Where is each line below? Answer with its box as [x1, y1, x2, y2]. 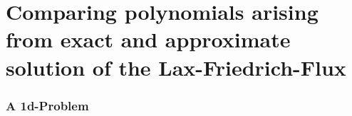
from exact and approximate [6, 25, 291, 54]
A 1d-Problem [6, 96, 89, 114]
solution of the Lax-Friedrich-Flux [6, 52, 346, 81]
